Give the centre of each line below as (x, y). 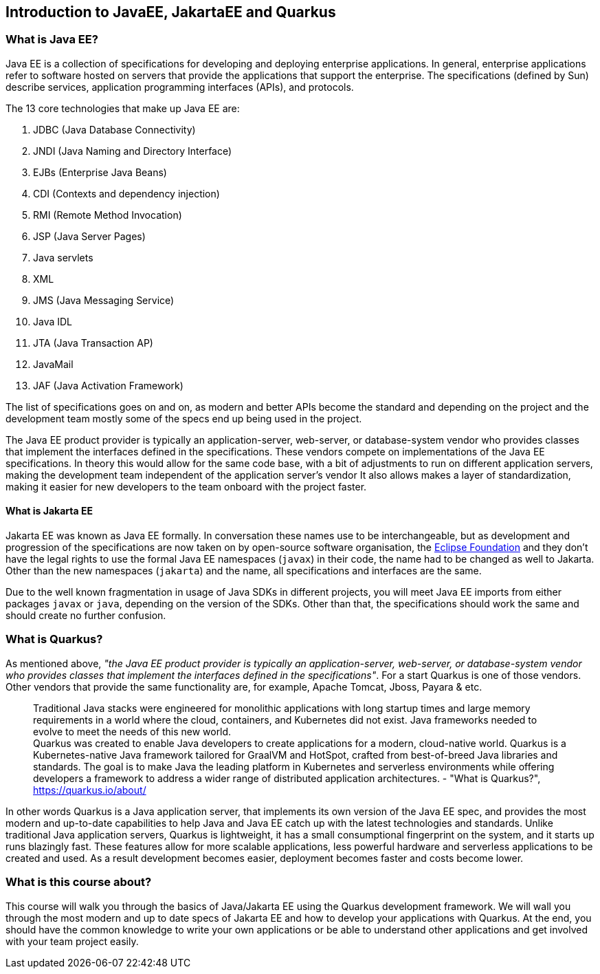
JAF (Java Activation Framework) (108, 385)
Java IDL (53, 321)
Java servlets (63, 257)
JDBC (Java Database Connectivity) (114, 129)
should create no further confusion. (86, 616)
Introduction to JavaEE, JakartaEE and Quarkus (171, 12)
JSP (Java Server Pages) (89, 236)
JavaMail (53, 364)
